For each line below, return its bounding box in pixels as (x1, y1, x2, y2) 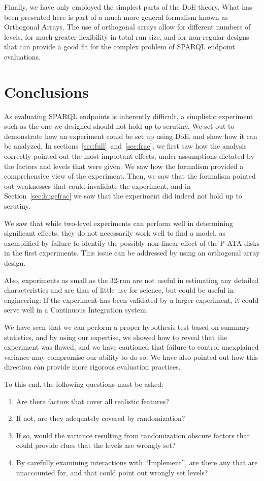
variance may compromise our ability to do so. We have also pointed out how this (4, 351, 258, 362)
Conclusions (4, 81, 89, 102)
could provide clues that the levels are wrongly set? (16, 440, 176, 450)
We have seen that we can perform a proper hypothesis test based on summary (4, 321, 250, 332)
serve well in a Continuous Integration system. (4, 304, 148, 315)
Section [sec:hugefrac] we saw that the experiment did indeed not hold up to (4, 190, 242, 201)
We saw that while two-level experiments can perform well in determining (4, 217, 233, 228)
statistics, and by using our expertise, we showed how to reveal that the (4, 331, 227, 342)
